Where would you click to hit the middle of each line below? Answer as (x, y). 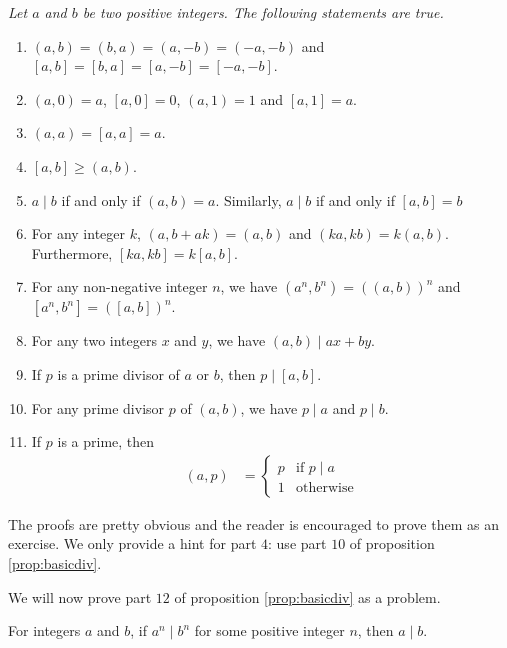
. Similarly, (248, 199)
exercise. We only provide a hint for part (132, 543)
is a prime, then (106, 441)
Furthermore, (72, 252)
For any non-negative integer (119, 286)
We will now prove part (80, 596)
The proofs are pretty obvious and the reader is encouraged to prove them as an (253, 523)
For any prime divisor (98, 407)
